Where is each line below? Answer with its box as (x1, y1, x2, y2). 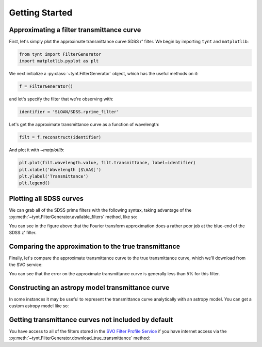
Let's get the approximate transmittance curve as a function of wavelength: (9, 122, 160, 127)
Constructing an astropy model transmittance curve (9, 284, 170, 292)
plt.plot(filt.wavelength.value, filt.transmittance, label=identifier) (19, 160, 196, 166)
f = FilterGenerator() (19, 84, 73, 89)
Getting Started (9, 7, 73, 18)
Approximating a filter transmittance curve (9, 26, 141, 34)
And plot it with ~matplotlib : (9, 147, 65, 153)
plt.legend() (19, 180, 50, 186)
